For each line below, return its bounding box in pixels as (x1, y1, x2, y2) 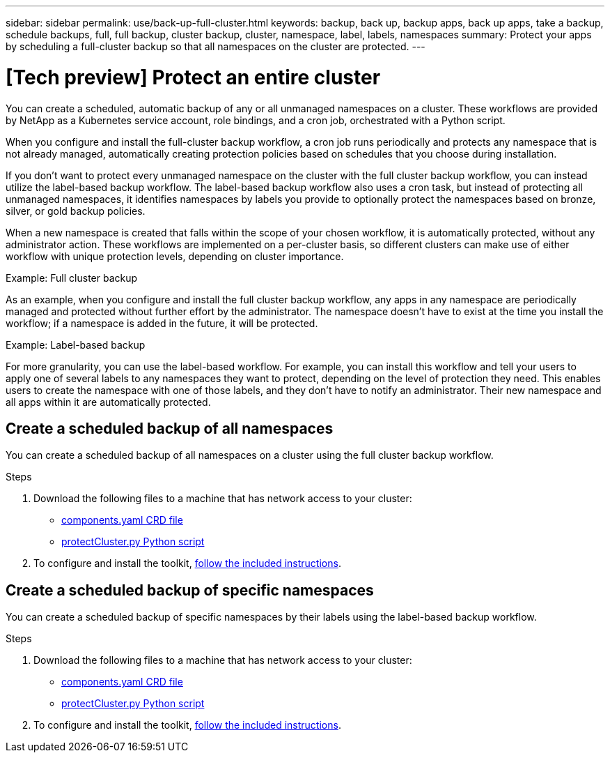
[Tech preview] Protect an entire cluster (6, 65, 381, 89)
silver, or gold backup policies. (6, 204, 146, 217)
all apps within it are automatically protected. (6, 395, 211, 408)
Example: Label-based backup (6, 338, 146, 351)
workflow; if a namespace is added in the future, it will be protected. (6, 317, 318, 329)
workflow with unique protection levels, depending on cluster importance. (6, 250, 344, 262)
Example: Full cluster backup (6, 271, 138, 284)
